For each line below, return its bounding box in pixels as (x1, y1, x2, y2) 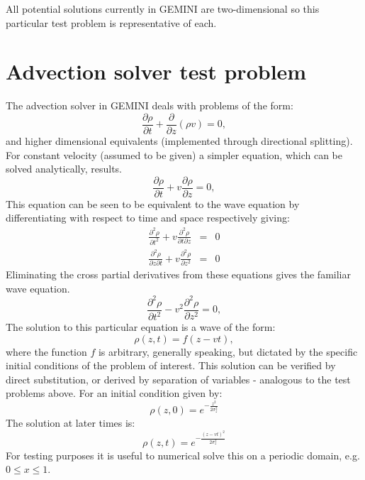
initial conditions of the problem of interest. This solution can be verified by (6, 358, 336, 373)
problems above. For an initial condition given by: (6, 386, 223, 400)
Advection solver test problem (6, 57, 307, 86)
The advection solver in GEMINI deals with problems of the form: (6, 98, 293, 113)
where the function (6, 344, 87, 359)
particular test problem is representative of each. (6, 15, 217, 30)
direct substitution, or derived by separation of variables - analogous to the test (6, 371, 351, 386)
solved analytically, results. (6, 161, 123, 176)
